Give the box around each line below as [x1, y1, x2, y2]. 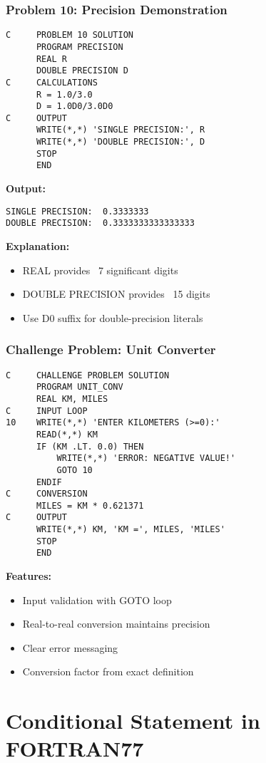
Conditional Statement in [6, 706, 260, 735]
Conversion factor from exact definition [22, 664, 194, 679]
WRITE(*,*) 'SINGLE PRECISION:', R [36, 125, 205, 135]
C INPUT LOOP [6, 405, 88, 416]
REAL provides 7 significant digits [22, 262, 178, 277]
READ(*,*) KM [36, 429, 98, 440]
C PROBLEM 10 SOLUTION [6, 30, 133, 41]
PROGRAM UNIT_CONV [36, 382, 123, 393]
